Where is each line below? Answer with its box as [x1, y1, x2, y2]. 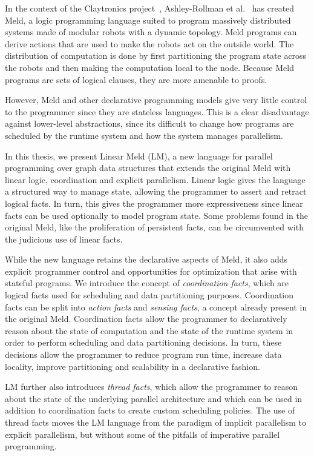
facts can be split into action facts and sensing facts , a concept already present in [5, 300, 307, 313]
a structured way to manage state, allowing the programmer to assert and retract [5, 185, 307, 198]
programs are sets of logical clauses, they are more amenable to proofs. [5, 73, 267, 85]
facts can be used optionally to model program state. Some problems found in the [5, 209, 308, 221]
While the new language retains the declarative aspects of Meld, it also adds [5, 253, 288, 266]
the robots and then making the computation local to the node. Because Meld [5, 61, 294, 73]
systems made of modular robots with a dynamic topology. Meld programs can [5, 25, 297, 38]
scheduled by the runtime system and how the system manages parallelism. [5, 129, 283, 141]
